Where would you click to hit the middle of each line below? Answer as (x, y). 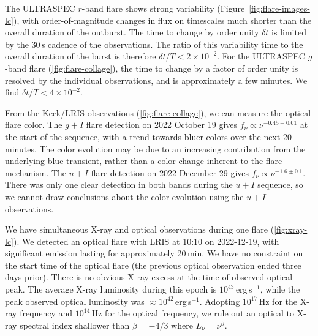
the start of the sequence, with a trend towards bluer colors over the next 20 (148, 136)
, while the (280, 289)
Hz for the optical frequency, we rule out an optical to (193, 313)
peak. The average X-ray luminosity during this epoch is (111, 289)
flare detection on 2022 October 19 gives (162, 125)
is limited (289, 32)
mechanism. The (36, 172)
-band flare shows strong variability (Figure (163, 8)
